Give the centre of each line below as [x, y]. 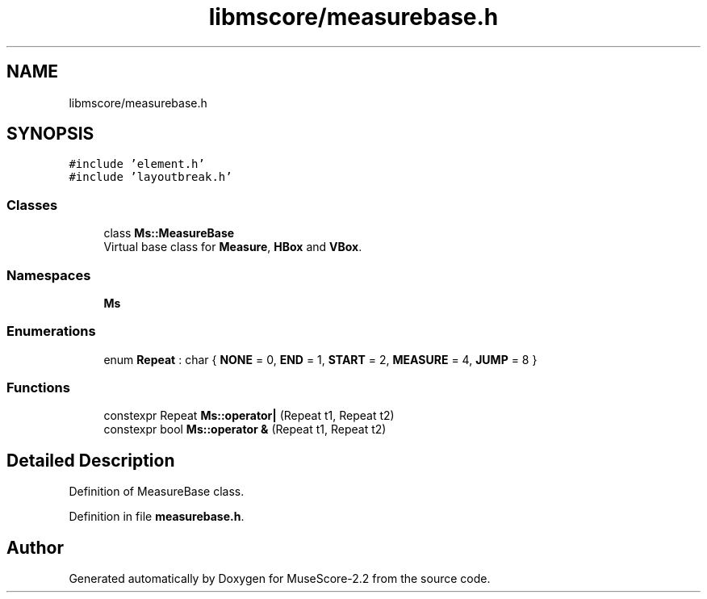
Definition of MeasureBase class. [157, 492]
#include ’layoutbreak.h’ [151, 177]
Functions [38, 388]
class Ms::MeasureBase [169, 233]
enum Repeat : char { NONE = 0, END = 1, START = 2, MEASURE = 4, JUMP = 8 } [320, 359]
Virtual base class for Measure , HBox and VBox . [233, 247]
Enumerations [51, 331]
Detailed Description [91, 460]
